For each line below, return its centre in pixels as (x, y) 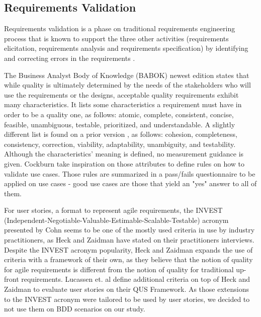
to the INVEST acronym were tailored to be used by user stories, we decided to (127, 299)
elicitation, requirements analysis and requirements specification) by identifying (126, 48)
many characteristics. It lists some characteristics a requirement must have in (123, 104)
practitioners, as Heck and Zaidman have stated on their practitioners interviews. (129, 240)
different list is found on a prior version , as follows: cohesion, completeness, (121, 134)
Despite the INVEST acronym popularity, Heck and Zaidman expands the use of (128, 249)
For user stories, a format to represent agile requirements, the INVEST (113, 210)
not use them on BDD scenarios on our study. (75, 309)
